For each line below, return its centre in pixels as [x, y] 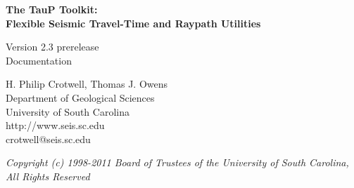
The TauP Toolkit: [52, 9]
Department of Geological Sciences [80, 97]
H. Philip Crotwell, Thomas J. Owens [87, 84]
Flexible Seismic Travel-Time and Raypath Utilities [133, 23]
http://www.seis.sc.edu [55, 125]
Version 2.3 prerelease [52, 47]
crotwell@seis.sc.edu [48, 139]
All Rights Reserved [48, 176]
